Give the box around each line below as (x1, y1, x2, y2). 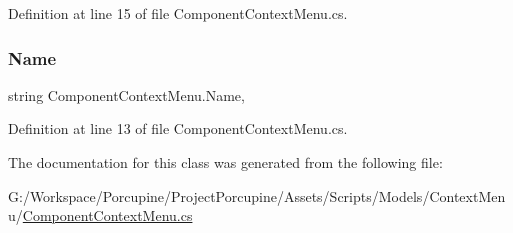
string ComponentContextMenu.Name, (8, 84, 245, 105)
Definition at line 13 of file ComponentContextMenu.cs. (8, 118, 348, 139)
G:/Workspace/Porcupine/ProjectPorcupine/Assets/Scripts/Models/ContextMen (8, 185, 506, 206)
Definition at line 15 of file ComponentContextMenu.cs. (8, 3, 348, 23)
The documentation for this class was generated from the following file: (8, 152, 443, 172)
